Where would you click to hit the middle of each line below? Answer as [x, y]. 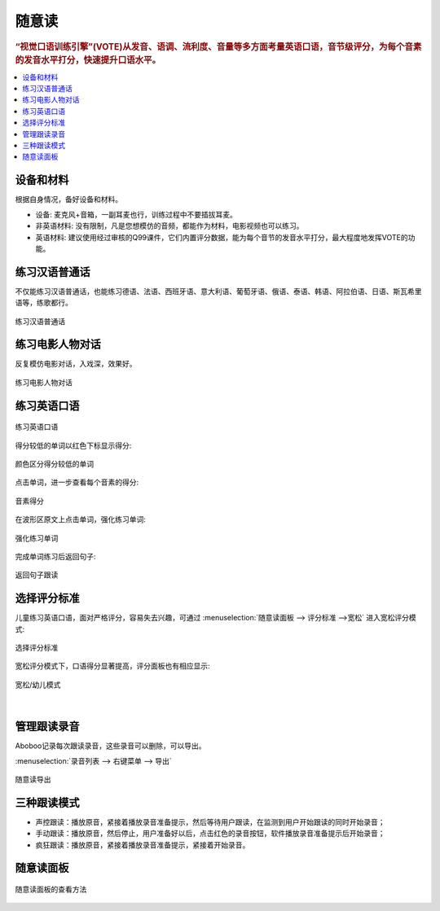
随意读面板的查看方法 [51, 889]
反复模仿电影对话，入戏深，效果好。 [76, 364]
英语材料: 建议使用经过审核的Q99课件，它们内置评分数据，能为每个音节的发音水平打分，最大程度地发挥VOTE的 [222, 237]
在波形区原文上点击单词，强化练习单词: [81, 519]
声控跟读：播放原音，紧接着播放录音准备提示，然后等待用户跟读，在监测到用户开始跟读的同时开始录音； [210, 821]
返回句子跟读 [37, 575]
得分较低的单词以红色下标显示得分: [73, 445]
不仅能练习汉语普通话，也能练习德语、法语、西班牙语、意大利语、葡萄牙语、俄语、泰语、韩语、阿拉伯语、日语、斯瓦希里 [218, 291]
